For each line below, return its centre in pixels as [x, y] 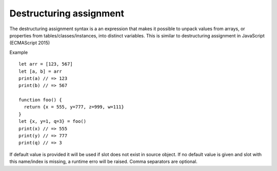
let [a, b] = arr [40, 71]
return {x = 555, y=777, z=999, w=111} [74, 107]
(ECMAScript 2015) [30, 43]
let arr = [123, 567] [46, 64]
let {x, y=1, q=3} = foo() [53, 121]
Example [19, 52]
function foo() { [40, 100]
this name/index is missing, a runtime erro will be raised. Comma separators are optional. [103, 162]
